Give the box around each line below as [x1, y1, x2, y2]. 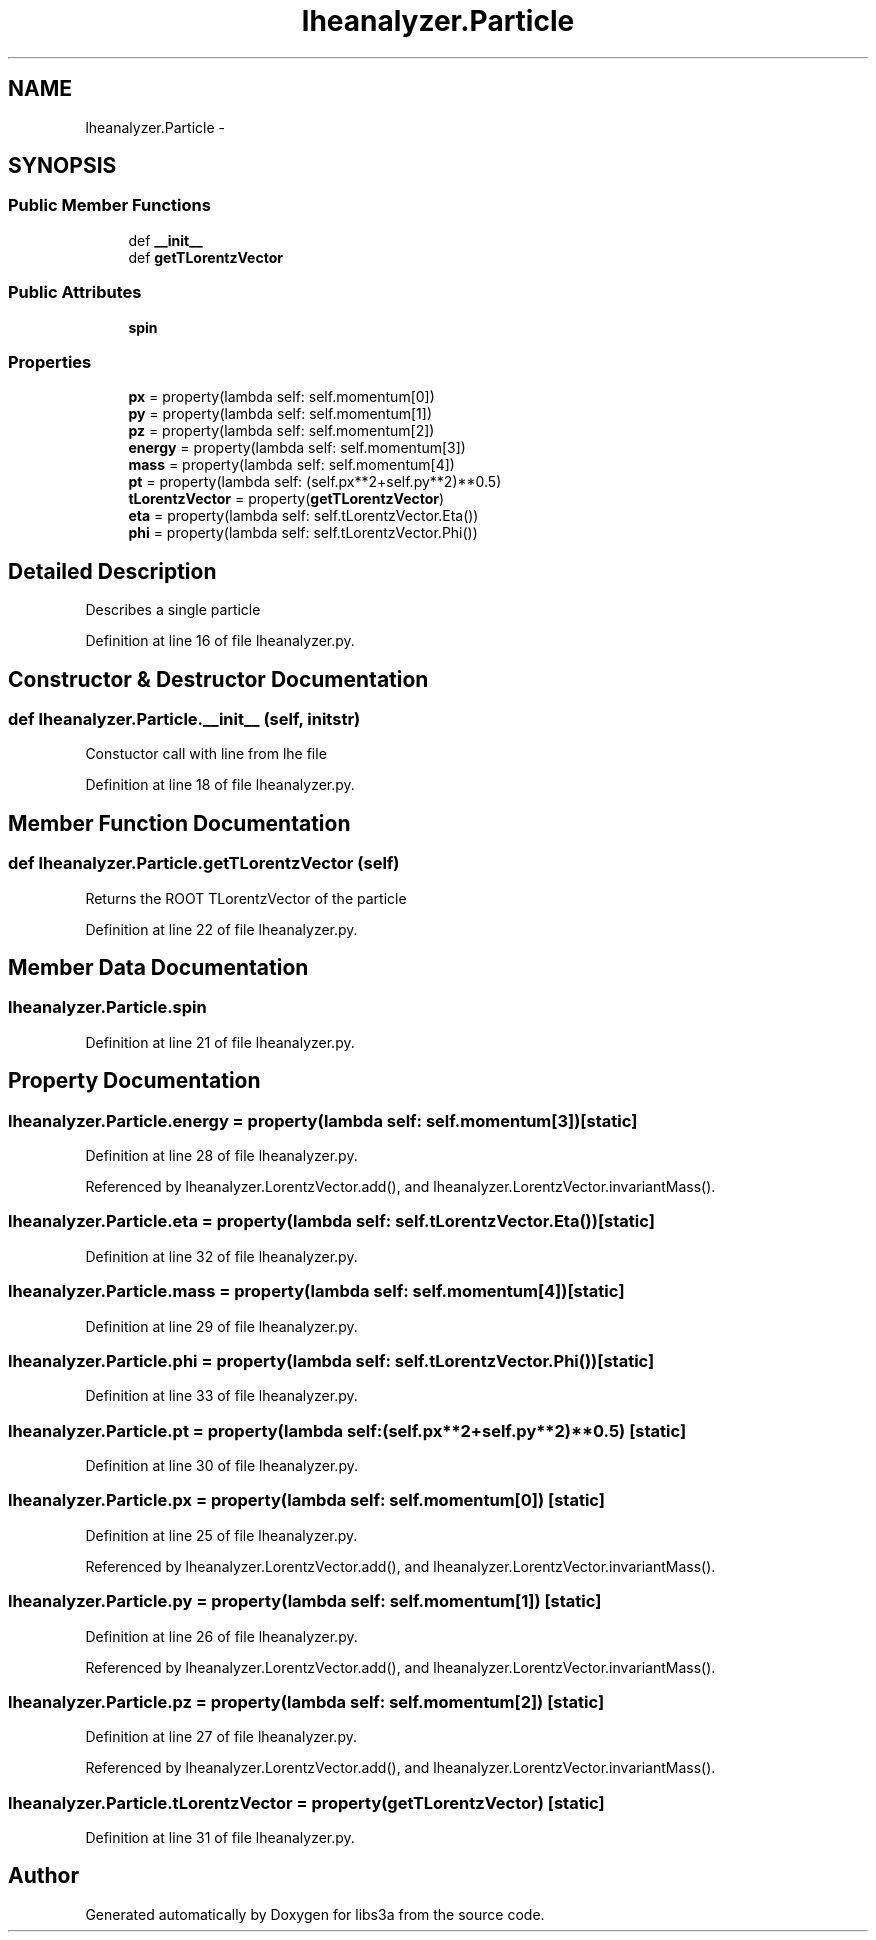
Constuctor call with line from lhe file [85, 745, 327, 763]
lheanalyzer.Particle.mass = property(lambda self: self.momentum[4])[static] [8, 1281, 625, 1302]
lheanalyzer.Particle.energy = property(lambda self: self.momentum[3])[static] [8, 1110, 638, 1131]
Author [8, 1863, 79, 1889]
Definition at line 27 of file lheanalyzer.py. [85, 1728, 357, 1746]
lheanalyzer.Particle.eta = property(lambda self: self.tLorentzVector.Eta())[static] [8, 1211, 655, 1232]
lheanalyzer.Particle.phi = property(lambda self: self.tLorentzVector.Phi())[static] [8, 1350, 655, 1371]
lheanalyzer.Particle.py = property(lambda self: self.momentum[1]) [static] [8, 1591, 602, 1612]
